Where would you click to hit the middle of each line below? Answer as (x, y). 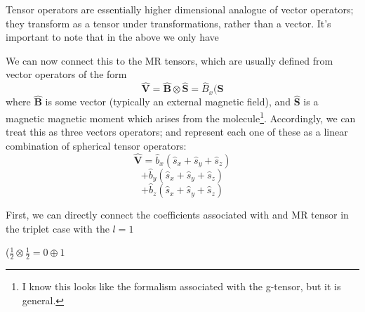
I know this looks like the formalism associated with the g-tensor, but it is (181, 286)
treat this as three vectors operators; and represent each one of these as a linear (177, 132)
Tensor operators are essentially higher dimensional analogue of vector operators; (180, 9)
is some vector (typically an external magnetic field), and (168, 102)
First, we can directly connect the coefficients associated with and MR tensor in (177, 215)
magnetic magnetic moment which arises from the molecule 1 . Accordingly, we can (181, 117)
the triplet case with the (58, 228)
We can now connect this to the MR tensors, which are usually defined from (170, 60)
